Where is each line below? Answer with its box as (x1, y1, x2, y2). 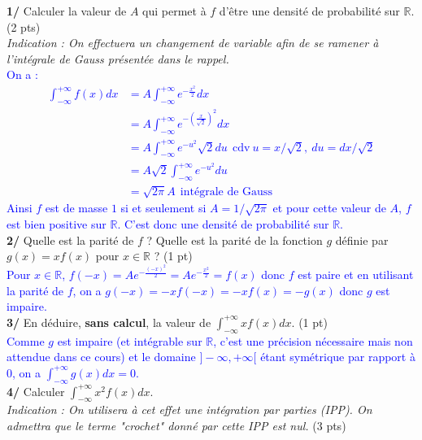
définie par (335, 231, 389, 248)
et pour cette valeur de (272, 199, 386, 216)
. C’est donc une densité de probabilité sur (117, 215, 329, 232)
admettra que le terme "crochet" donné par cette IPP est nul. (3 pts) (7, 417, 346, 434)
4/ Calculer (7, 382, 65, 399)
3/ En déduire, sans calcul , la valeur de (7, 313, 211, 330)
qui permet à (142, 2, 207, 19)
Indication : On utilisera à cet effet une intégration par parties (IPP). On (7, 401, 372, 418)
